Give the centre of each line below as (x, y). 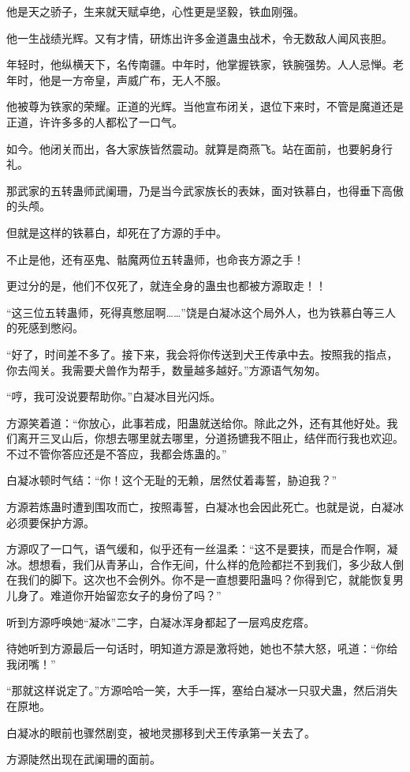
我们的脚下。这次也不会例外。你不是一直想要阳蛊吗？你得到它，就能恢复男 (210, 580)
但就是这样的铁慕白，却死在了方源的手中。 (117, 232)
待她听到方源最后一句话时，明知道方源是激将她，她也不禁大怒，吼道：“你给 (202, 648)
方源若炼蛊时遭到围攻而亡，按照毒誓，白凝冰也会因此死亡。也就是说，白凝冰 (205, 507)
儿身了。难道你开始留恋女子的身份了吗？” (114, 595)
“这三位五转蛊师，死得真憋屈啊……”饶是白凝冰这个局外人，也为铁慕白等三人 (201, 312)
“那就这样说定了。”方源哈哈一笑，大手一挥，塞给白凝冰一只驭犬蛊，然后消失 (202, 690)
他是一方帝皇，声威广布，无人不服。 (133, 79)
